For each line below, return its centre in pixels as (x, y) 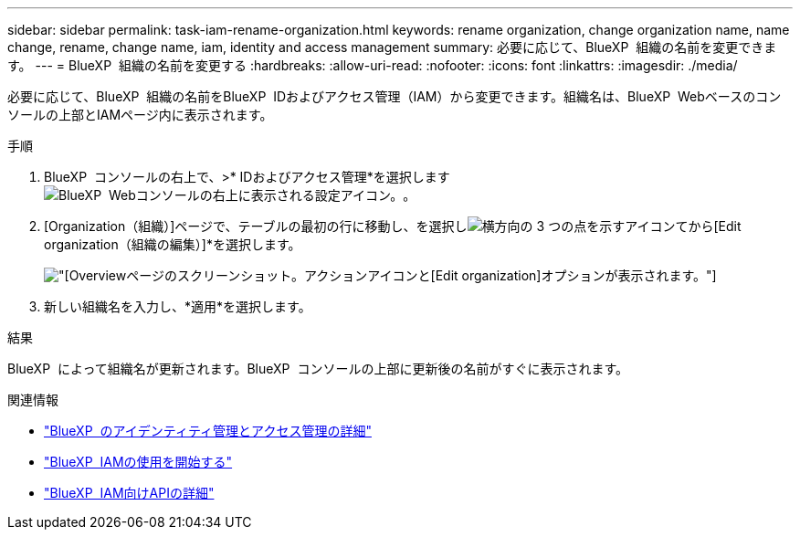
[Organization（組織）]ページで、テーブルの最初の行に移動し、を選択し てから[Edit (393, 226)
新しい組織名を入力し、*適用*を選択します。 (178, 306)
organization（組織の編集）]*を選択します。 (173, 244)
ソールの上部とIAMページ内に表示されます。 (140, 115)
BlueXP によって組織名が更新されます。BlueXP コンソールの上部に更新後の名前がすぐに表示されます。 (318, 369)
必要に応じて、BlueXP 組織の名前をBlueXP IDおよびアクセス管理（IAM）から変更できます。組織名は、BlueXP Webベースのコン (395, 96)
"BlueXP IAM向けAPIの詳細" (129, 493)
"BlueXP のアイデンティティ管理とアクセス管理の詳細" (208, 431)
